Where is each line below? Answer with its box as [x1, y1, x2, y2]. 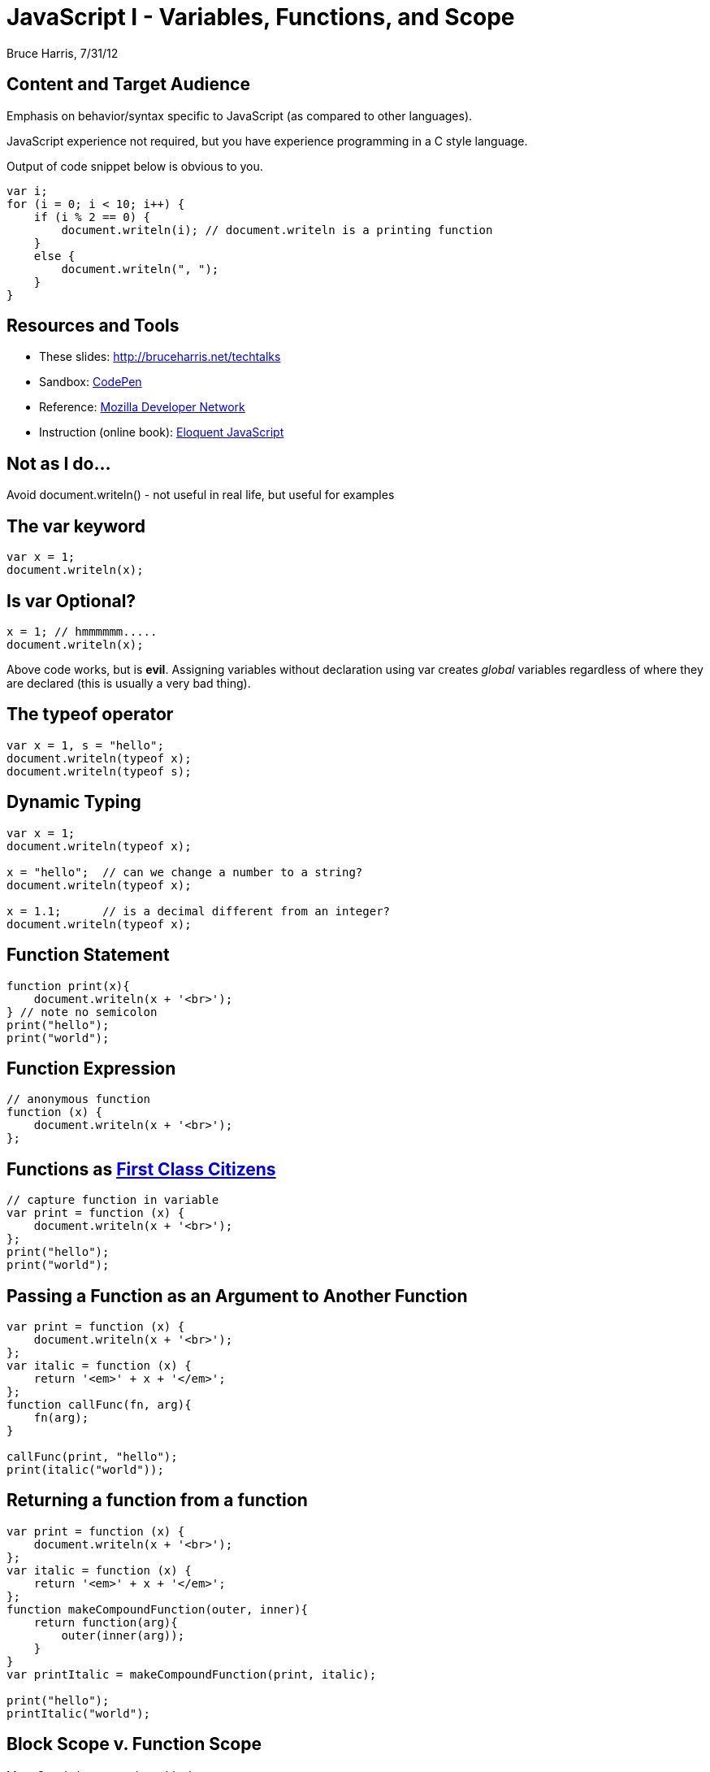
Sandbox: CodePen [39, 375, 142, 389]
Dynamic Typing [6, 792, 141, 813]
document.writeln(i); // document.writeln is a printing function [61, 223, 493, 237]
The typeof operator [6, 704, 174, 725]
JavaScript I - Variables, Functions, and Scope [6, 3, 515, 31]
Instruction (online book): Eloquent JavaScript [39, 425, 284, 440]
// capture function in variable [6, 1193, 219, 1207]
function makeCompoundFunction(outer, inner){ [6, 1602, 308, 1616]
